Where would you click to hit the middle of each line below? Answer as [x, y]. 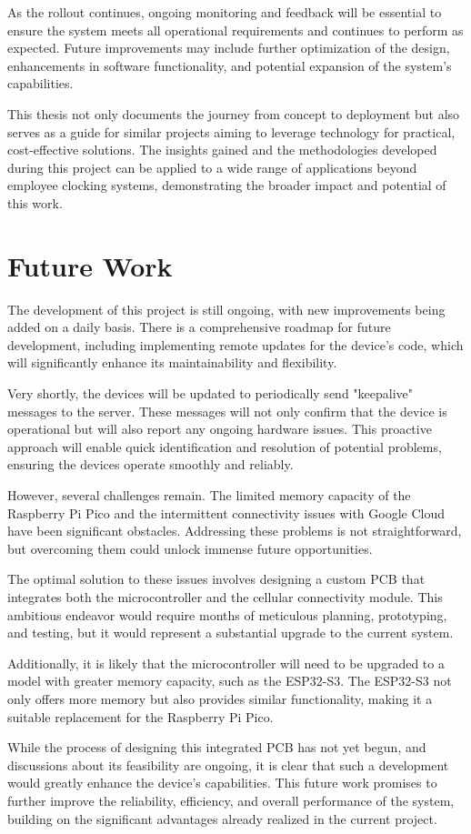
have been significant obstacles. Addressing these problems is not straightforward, [235, 531]
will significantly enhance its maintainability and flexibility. [172, 362]
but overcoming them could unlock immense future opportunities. [190, 548]
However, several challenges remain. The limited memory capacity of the [209, 495]
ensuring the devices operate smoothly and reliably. [150, 464]
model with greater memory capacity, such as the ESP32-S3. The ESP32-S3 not [230, 681]
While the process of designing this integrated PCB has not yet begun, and [217, 747]
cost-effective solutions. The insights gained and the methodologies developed [222, 150]
